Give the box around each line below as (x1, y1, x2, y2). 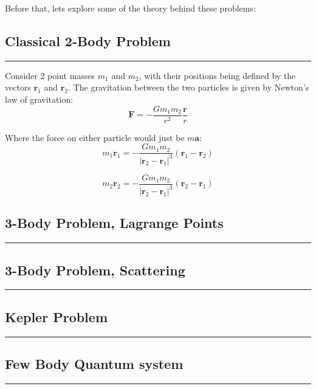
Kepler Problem (5, 307, 108, 326)
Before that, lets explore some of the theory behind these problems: (5, 2, 256, 14)
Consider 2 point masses (5, 69, 95, 81)
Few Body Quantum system (5, 354, 184, 373)
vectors (5, 81, 31, 94)
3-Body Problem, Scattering (5, 260, 185, 279)
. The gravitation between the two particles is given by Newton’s (68, 81, 309, 94)
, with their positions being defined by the (139, 69, 296, 81)
